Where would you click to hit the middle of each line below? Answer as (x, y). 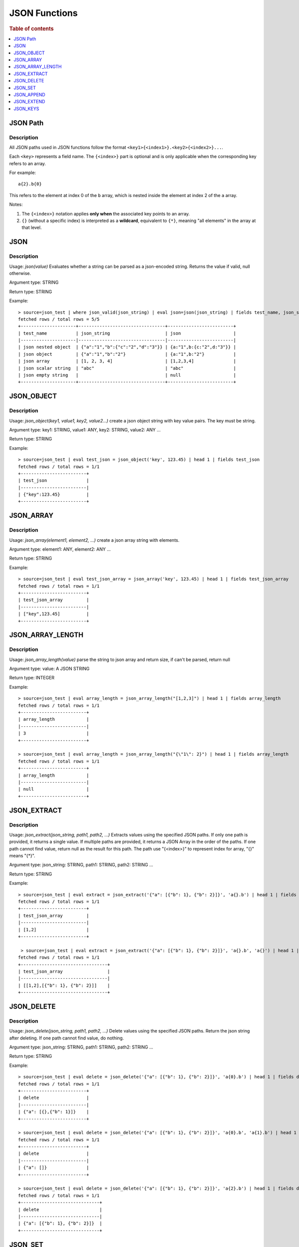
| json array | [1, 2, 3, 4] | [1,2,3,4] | (127, 361)
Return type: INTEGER (32, 678)
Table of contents (32, 28)
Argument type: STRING (34, 282)
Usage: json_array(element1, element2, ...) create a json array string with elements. (94, 540)
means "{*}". (22, 856)
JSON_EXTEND (29, 102)
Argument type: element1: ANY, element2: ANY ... (60, 549)
